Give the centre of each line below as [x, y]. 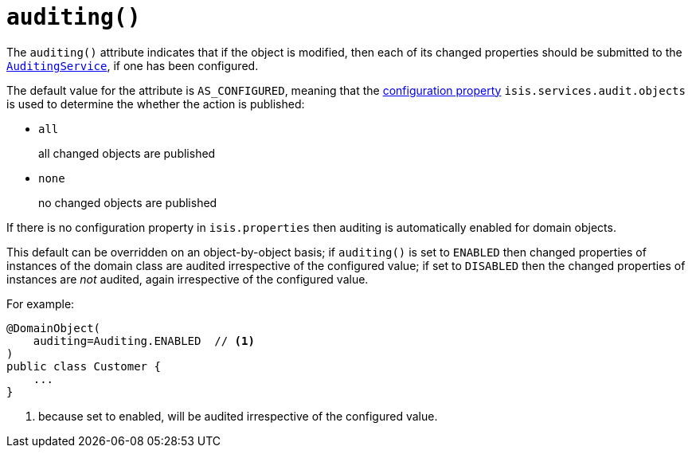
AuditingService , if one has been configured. [133, 65]
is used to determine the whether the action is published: [156, 104]
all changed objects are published [127, 153]
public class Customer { [84, 366]
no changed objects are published [128, 202]
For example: [41, 303]
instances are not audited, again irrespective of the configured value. [188, 279]
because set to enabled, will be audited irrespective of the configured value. [238, 416]
